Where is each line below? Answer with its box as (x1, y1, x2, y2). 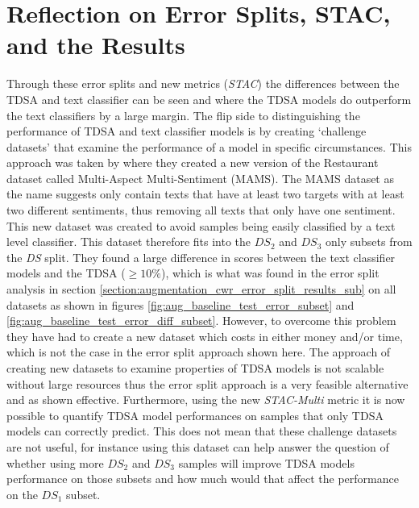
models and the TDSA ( (6, 264, 126, 281)
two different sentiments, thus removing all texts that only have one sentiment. (6, 202, 396, 219)
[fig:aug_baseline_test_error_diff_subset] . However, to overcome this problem (6, 312, 396, 329)
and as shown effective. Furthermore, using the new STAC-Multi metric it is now (6, 391, 405, 408)
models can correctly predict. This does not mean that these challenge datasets (6, 423, 397, 439)
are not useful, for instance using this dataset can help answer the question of (6, 438, 389, 455)
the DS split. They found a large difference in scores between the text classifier (6, 248, 396, 265)
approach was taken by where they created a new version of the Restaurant (6, 154, 379, 171)
